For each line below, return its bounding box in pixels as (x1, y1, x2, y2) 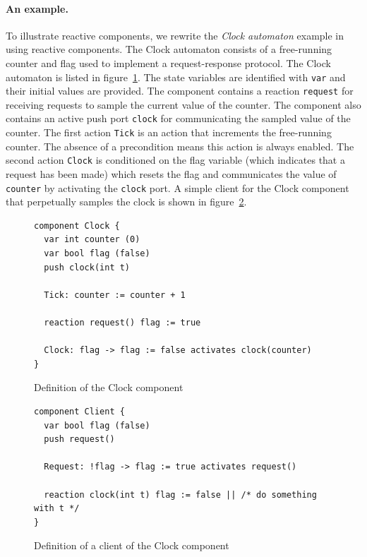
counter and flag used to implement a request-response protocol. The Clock (6, 55, 331, 70)
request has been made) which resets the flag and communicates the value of (6, 167, 337, 181)
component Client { (34, 407, 125, 417)
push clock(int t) (44, 262, 131, 272)
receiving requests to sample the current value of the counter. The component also (6, 97, 361, 112)
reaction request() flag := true (44, 318, 201, 328)
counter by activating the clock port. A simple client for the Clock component (6, 180, 349, 195)
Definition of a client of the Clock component (34, 538, 229, 553)
